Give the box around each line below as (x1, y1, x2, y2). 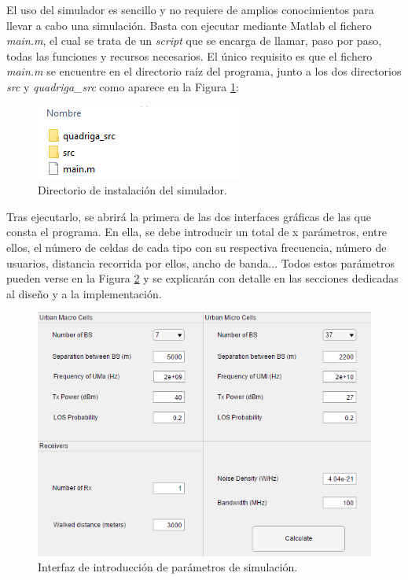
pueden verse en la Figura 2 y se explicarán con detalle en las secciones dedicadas (6, 270, 399, 286)
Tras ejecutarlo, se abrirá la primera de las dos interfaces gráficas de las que (6, 208, 371, 224)
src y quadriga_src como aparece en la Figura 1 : (6, 78, 239, 94)
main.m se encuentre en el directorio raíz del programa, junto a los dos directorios (6, 63, 402, 79)
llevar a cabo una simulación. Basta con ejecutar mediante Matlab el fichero (6, 17, 372, 33)
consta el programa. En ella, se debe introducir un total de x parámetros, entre (6, 224, 388, 240)
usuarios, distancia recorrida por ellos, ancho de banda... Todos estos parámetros (6, 254, 395, 271)
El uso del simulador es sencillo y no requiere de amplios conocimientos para (6, 2, 374, 17)
